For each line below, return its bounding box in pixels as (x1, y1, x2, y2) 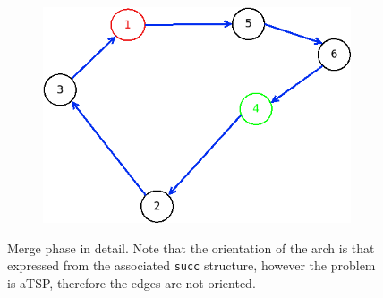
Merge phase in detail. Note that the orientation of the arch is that (7, 238, 375, 257)
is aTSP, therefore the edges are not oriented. (7, 274, 256, 293)
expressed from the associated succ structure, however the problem (7, 256, 376, 275)
